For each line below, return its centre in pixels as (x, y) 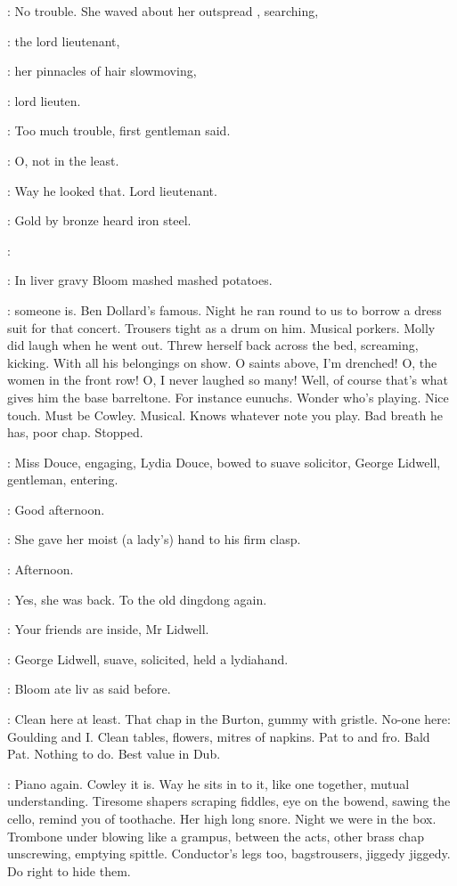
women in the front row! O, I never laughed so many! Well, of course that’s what (228, 380)
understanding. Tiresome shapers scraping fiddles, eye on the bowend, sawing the (229, 801)
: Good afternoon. (56, 509)
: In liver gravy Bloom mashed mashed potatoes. (140, 280)
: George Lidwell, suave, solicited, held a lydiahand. (148, 658)
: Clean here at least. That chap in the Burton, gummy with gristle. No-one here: (229, 719)
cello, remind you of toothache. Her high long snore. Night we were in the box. (222, 818)
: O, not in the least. (63, 160)
